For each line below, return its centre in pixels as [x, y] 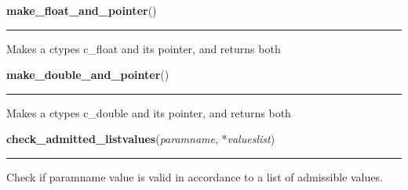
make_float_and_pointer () [82, 10]
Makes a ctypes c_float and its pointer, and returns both [144, 48]
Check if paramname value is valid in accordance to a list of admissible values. [195, 176]
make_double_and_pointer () [88, 75]
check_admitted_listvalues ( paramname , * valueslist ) [141, 139]
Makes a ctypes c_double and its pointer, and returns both [149, 112]
